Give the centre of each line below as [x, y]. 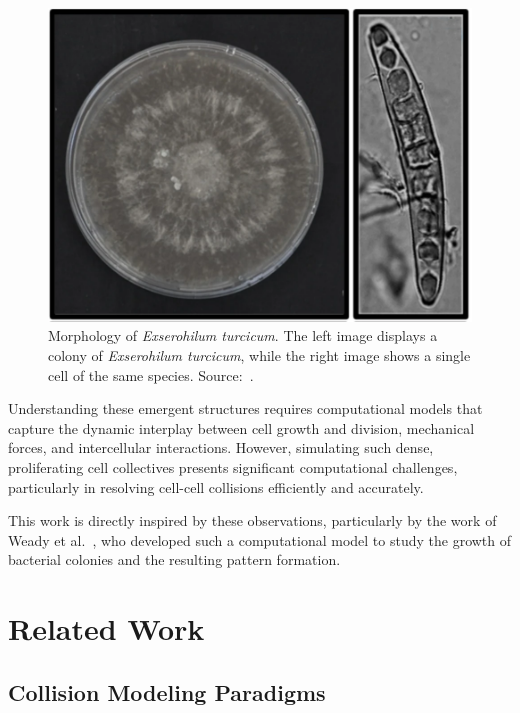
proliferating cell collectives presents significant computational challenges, [233, 466]
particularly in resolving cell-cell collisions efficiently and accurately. [216, 486]
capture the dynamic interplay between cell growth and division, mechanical [241, 427]
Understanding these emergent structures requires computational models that [245, 408]
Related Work [106, 628]
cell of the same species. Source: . [151, 374]
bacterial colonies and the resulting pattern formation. [174, 559]
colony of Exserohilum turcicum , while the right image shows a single [259, 354]
